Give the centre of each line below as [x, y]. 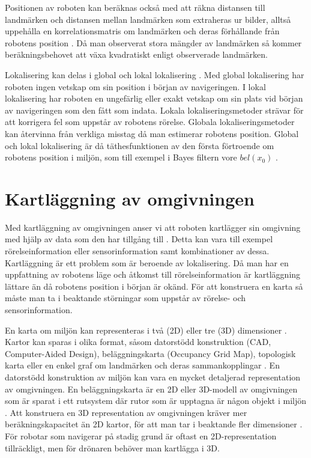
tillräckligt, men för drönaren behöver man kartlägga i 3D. [112, 447]
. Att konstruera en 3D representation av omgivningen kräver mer [126, 412]
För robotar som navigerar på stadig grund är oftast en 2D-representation [141, 435]
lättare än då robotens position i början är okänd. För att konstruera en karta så [154, 286]
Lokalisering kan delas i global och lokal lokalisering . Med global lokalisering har [155, 74]
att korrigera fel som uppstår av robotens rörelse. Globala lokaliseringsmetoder [150, 122]
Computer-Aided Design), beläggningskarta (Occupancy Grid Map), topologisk [150, 353]
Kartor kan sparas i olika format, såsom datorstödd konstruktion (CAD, [138, 342]
